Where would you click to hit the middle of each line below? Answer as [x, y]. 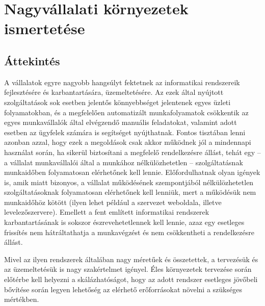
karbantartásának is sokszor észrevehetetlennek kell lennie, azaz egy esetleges [124, 222]
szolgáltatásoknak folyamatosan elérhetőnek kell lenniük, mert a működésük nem [130, 192]
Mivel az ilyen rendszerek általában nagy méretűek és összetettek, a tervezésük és [131, 259]
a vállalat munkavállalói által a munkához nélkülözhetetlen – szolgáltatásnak [124, 162]
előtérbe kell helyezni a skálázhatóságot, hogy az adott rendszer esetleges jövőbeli [131, 279]
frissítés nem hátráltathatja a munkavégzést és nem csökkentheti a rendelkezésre [129, 232]
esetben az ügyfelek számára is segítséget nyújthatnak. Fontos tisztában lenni [125, 132]
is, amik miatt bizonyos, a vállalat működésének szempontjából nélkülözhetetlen [129, 182]
